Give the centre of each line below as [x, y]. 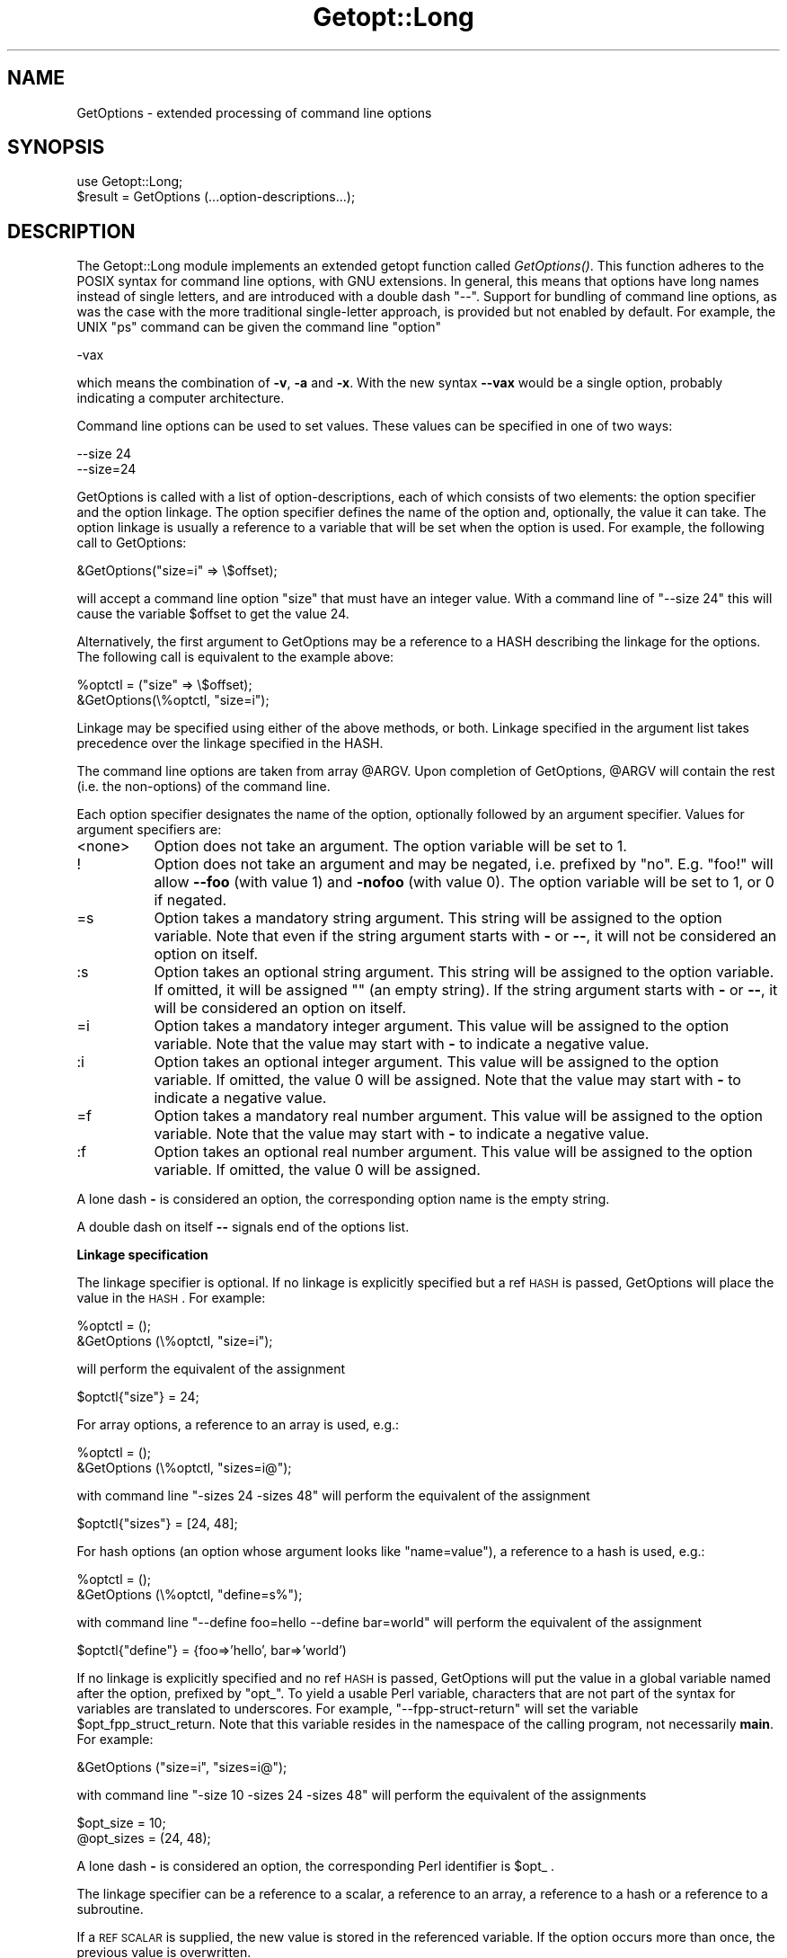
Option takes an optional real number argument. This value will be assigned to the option [453, 1152]
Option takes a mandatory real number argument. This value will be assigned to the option [458, 1116]
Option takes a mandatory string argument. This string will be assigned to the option [438, 918]
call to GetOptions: [132, 543]
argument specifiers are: [149, 830]
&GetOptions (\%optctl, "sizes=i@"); [184, 1468]
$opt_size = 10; [121, 1823]
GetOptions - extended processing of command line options [254, 112]
